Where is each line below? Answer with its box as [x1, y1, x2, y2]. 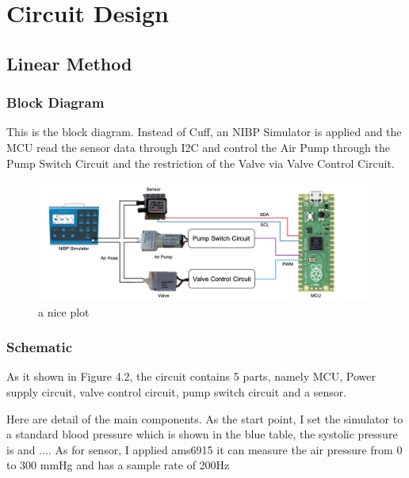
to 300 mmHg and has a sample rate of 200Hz [6, 457, 230, 473]
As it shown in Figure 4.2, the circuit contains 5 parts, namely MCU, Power [6, 368, 376, 385]
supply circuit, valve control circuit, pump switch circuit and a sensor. [6, 384, 347, 400]
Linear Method [6, 51, 132, 75]
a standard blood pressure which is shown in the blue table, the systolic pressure [6, 426, 398, 442]
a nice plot [38, 303, 90, 320]
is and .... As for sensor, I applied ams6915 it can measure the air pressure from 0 [6, 441, 403, 457]
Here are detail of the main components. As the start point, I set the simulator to [6, 410, 403, 427]
